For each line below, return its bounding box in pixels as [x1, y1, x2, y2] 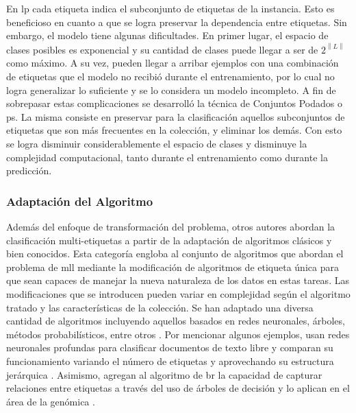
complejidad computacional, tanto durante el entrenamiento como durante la [6, 150, 328, 164]
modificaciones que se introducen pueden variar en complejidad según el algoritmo [6, 287, 351, 300]
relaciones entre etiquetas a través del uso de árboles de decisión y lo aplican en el [6, 381, 350, 395]
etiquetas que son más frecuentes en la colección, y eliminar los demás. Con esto [6, 123, 342, 137]
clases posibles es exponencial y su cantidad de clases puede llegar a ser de [6, 42, 318, 56]
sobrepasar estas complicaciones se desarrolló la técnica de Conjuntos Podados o [6, 96, 342, 110]
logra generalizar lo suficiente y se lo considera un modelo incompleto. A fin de [6, 82, 336, 97]
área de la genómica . [6, 394, 95, 408]
